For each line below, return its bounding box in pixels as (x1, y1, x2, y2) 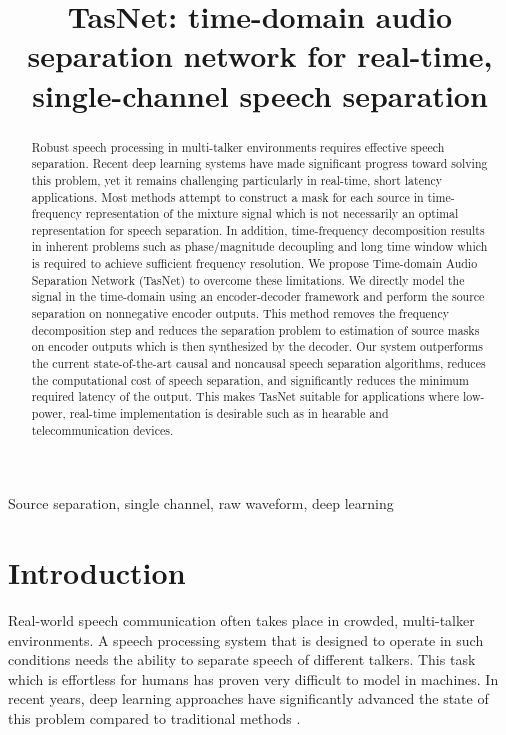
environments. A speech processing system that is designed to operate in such (8, 629, 484, 650)
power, (31, 405, 66, 422)
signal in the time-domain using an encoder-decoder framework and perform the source (31, 288, 485, 305)
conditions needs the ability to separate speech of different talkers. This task (8, 649, 476, 670)
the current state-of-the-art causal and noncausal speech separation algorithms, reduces (31, 355, 486, 372)
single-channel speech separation (32, 74, 488, 115)
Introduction (8, 552, 186, 593)
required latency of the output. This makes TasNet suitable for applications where (31, 388, 460, 405)
